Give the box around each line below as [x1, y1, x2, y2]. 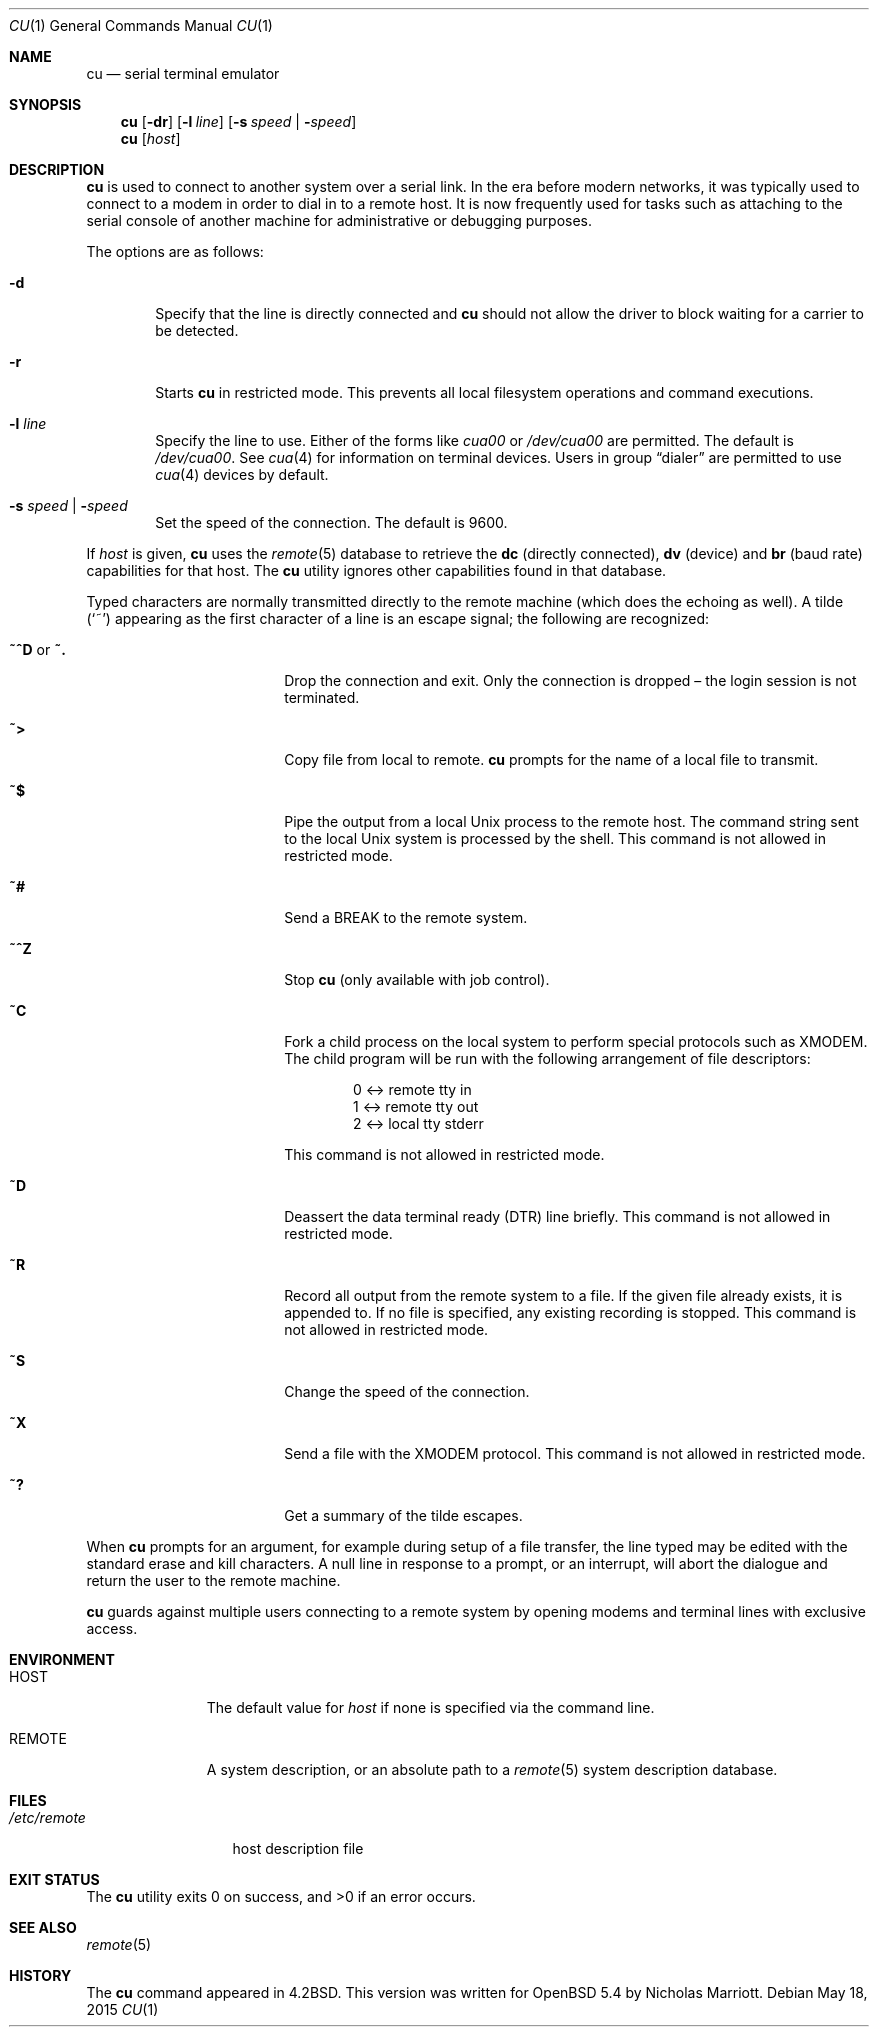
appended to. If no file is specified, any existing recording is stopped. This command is [284, 1304, 857, 1321]
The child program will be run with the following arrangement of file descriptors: [284, 1050, 811, 1067]
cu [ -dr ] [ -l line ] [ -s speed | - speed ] [120, 113, 357, 130]
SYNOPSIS [9, 96, 82, 113]
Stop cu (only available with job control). [284, 971, 550, 988]
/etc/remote [9, 1809, 86, 1826]
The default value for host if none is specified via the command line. [206, 1699, 655, 1716]
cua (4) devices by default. [155, 466, 329, 483]
